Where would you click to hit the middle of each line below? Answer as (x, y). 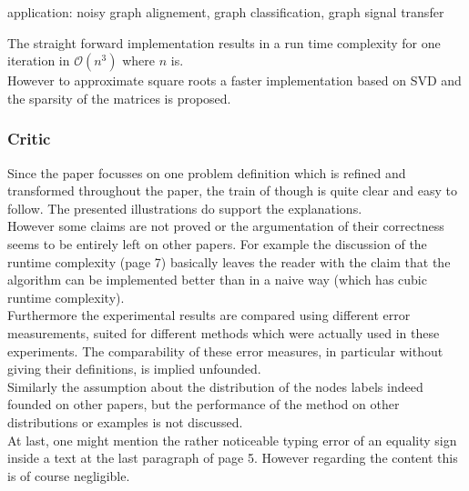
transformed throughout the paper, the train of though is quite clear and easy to (233, 190)
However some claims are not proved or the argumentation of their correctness (226, 226)
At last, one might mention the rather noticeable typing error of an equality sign (232, 440)
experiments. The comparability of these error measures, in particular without (225, 351)
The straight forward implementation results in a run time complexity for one (224, 42)
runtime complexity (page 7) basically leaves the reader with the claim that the (229, 261)
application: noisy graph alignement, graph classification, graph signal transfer (226, 12)
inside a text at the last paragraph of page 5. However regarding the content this (233, 458)
